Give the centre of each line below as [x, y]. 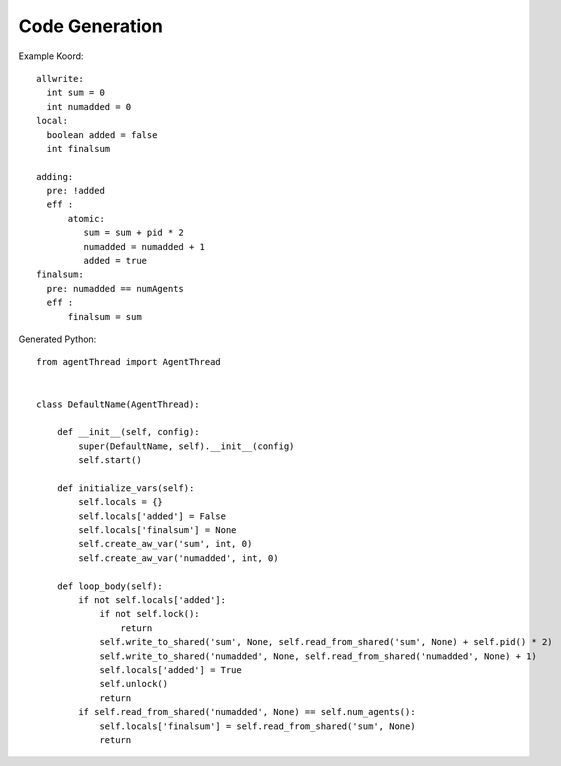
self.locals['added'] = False [152, 516]
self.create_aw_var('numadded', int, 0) [178, 558]
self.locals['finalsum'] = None [157, 530]
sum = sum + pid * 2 [134, 233]
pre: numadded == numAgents [115, 288]
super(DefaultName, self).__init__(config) [186, 446]
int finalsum [78, 148]
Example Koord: [51, 56]
